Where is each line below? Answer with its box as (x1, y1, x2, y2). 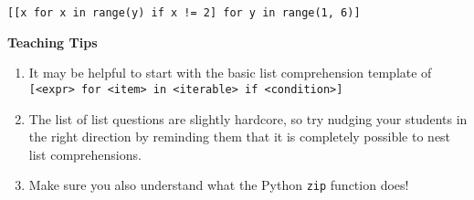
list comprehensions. (28, 144, 142, 163)
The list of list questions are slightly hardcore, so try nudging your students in (28, 109, 468, 128)
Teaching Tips (7, 32, 98, 51)
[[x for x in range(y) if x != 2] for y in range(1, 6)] (7, 6, 361, 19)
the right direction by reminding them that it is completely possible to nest (28, 127, 451, 146)
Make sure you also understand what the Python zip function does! (28, 175, 409, 195)
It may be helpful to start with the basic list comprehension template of (28, 63, 432, 82)
